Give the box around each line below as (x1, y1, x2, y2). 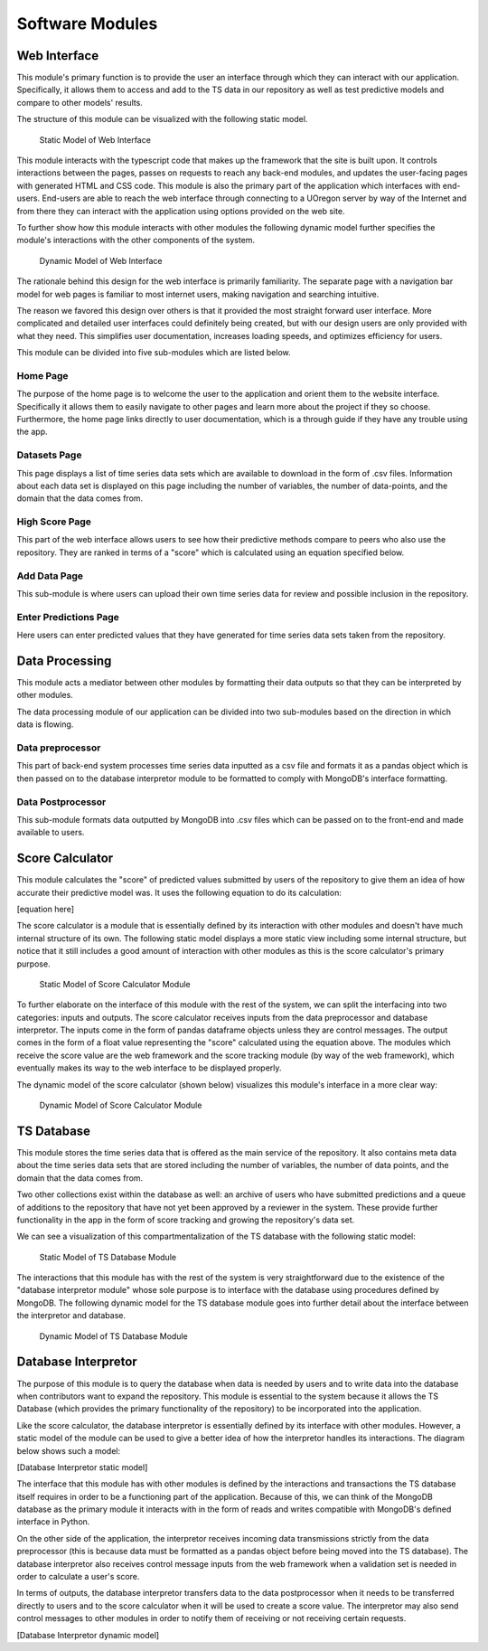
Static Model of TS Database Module (39, 1251, 176, 1262)
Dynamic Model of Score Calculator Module (39, 1099, 202, 1111)
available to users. (16, 827, 85, 838)
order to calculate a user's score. (16, 1571, 140, 1582)
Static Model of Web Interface (39, 134, 151, 145)
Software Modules (16, 14, 158, 33)
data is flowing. (16, 719, 74, 730)
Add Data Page (16, 570, 84, 582)
